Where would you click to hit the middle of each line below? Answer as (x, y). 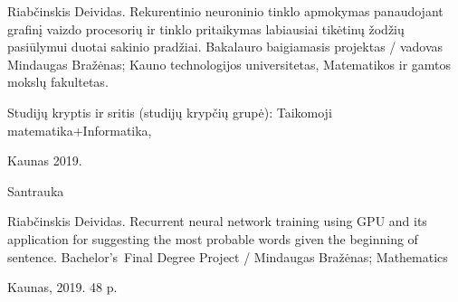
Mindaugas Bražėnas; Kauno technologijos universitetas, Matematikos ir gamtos (229, 64)
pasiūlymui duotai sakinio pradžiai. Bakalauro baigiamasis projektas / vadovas (225, 47)
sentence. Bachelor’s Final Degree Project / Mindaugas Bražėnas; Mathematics (228, 256)
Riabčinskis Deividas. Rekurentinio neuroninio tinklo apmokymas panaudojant (225, 11)
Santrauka (36, 190)
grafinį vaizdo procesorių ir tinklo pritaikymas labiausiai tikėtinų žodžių (206, 28)
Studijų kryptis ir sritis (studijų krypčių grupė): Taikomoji (170, 112)
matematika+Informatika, (80, 130)
